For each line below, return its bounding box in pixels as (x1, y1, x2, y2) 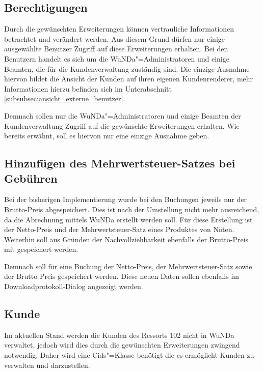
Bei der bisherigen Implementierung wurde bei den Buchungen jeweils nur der (4, 194, 247, 205)
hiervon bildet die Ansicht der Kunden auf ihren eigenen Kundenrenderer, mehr (4, 73, 253, 84)
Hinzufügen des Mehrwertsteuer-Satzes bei (4, 155, 235, 171)
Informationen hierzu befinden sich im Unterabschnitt (4, 83, 172, 94)
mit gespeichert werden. (4, 244, 78, 254)
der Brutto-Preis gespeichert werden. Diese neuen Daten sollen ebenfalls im (4, 271, 239, 281)
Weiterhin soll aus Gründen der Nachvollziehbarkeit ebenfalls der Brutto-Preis (4, 234, 249, 244)
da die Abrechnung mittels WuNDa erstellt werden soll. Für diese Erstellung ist (4, 214, 253, 224)
